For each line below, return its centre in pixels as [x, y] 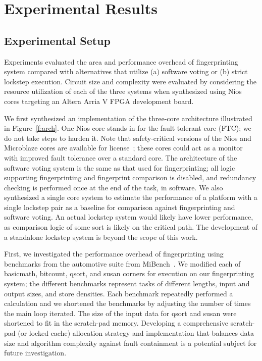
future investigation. [35, 353]
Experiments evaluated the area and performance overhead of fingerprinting [121, 61]
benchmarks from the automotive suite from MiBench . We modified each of [122, 263]
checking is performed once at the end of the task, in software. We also [114, 187]
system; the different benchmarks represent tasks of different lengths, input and [127, 283]
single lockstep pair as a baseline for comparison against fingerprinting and [120, 207]
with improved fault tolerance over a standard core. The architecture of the [121, 157]
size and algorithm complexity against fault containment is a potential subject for [130, 343]
